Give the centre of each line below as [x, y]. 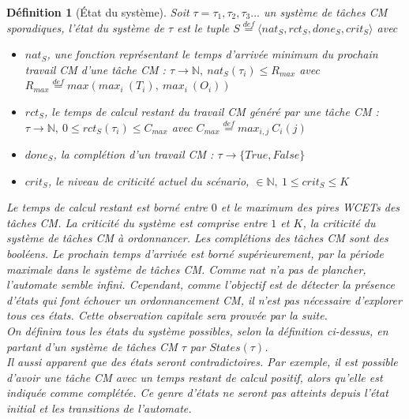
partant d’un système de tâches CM [92, 346]
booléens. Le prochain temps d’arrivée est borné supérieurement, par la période [195, 253]
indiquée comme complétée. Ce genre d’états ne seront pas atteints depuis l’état [197, 393]
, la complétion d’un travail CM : [133, 154]
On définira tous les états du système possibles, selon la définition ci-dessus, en [197, 330]
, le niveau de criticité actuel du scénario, [148, 180]
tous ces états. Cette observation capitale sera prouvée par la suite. [167, 315]
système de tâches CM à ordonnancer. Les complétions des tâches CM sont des [197, 238]
